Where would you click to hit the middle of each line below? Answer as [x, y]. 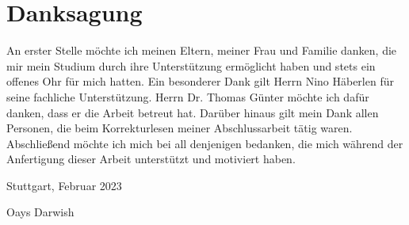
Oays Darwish [40, 212]
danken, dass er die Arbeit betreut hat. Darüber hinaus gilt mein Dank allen [193, 112]
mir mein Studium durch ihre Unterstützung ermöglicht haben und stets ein [191, 65]
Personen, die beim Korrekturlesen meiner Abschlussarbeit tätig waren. [180, 128]
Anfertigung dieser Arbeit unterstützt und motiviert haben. [151, 159]
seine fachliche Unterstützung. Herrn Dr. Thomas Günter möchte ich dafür [188, 96]
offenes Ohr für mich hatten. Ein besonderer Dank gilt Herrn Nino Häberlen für [200, 81]
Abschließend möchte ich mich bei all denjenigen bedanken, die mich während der [205, 143]
